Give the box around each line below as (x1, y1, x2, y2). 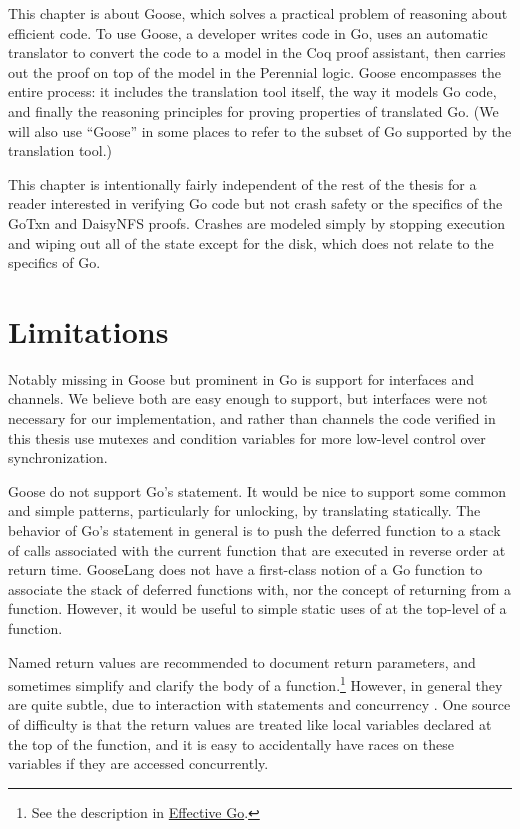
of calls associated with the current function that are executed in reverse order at (8, 539, 506, 560)
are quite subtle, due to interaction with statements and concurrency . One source (8, 694, 511, 715)
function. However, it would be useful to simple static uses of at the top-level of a (8, 598, 507, 619)
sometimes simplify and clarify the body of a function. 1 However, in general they (8, 672, 503, 695)
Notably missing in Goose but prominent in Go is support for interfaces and (8, 368, 474, 389)
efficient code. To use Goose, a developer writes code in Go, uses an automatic (8, 22, 488, 43)
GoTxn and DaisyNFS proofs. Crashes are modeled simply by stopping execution (8, 212, 505, 233)
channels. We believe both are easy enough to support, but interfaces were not (8, 388, 488, 409)
